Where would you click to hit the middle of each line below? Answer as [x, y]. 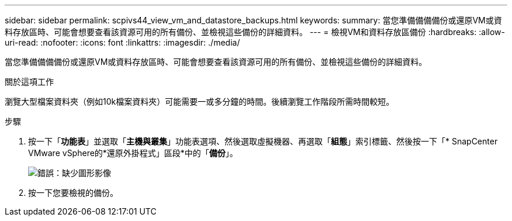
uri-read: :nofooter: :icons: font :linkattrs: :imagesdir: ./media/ [122, 42]
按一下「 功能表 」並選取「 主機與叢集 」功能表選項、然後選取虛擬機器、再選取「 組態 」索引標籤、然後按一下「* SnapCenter [263, 141]
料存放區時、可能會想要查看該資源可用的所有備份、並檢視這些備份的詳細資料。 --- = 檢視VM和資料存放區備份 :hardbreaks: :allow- [255, 32]
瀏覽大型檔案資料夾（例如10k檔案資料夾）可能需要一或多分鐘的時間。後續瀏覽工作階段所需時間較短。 [200, 101]
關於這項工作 [29, 82]
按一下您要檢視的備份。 [73, 193]
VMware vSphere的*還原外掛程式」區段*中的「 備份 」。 [133, 153]
